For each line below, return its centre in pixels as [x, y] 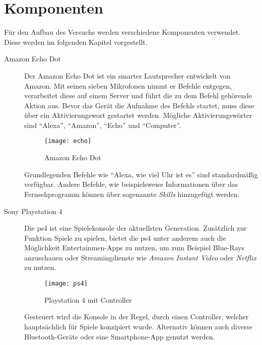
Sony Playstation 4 [33, 211]
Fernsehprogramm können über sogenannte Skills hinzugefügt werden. [132, 194]
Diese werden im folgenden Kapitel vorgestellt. [76, 42]
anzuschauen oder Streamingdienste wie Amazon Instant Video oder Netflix [140, 257]
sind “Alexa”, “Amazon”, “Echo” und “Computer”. [103, 125]
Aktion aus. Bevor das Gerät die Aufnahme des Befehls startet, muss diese [139, 105]
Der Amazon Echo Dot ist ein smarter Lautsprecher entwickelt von [127, 75]
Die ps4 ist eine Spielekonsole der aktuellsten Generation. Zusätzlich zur [136, 228]
